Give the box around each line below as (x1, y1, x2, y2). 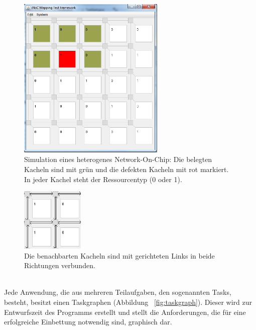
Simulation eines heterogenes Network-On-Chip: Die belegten (24, 154, 212, 164)
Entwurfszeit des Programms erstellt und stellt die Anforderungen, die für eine (4, 306, 246, 317)
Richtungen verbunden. (24, 260, 95, 271)
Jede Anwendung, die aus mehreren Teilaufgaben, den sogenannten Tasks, (4, 287, 231, 297)
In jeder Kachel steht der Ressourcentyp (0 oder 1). (24, 174, 182, 184)
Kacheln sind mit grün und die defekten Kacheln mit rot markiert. (24, 163, 229, 174)
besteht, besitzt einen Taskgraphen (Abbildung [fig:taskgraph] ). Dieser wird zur (4, 297, 252, 307)
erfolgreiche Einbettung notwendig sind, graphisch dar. (4, 316, 172, 327)
